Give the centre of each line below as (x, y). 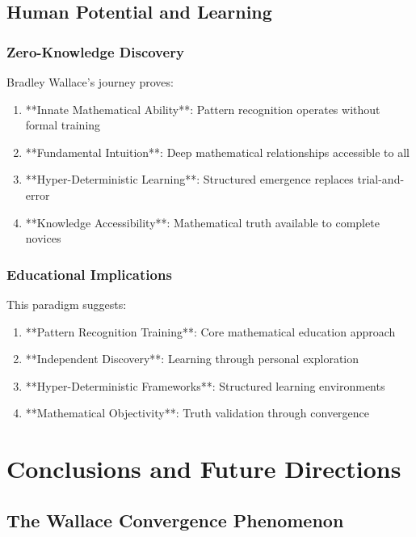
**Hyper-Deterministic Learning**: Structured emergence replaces (189, 179)
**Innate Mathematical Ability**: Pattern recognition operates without (203, 109)
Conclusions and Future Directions (204, 469)
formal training (63, 125)
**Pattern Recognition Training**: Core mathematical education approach (210, 331)
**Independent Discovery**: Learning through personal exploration (192, 359)
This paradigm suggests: (67, 304)
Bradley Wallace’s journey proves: (90, 82)
